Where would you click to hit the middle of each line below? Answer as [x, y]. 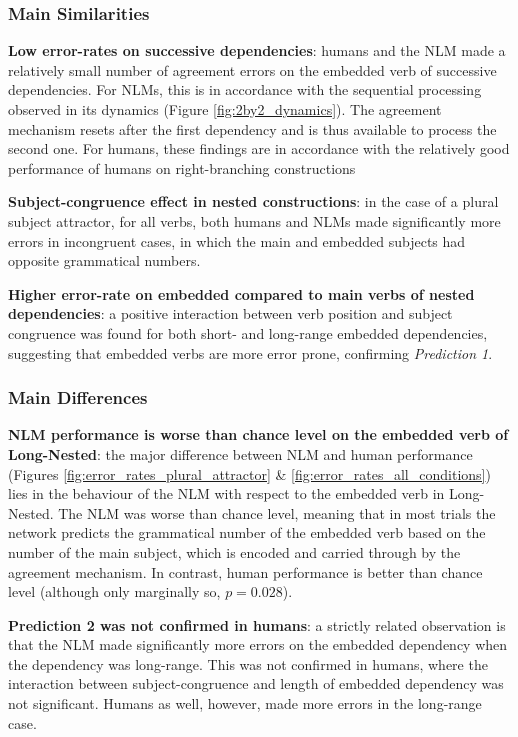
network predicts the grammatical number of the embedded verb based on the [247, 532]
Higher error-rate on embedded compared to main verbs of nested [241, 293]
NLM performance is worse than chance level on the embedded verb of [258, 434]
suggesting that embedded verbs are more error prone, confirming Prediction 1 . [250, 352]
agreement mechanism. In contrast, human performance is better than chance [245, 571]
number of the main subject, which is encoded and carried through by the [234, 551]
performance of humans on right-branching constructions [182, 167]
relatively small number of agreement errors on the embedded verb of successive [252, 69]
